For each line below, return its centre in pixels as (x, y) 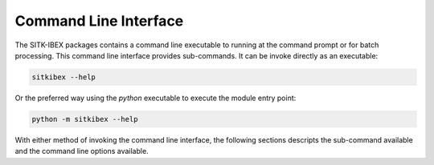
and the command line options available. (82, 151)
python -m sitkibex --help (85, 119)
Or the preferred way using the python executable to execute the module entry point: (156, 98)
